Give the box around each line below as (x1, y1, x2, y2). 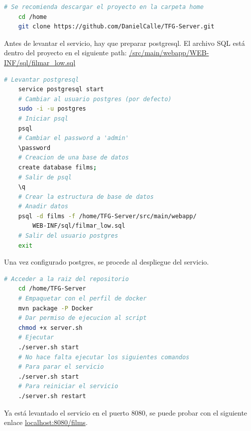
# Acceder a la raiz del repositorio (4, 275, 129, 283)
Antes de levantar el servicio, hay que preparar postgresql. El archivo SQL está (4, 37, 245, 48)
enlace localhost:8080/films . (4, 417, 88, 428)
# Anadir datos (18, 203, 68, 210)
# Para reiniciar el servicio (18, 383, 119, 390)
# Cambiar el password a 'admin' (18, 135, 129, 142)
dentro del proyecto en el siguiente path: (4, 47, 127, 58)
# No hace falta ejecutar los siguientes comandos (18, 353, 190, 361)
